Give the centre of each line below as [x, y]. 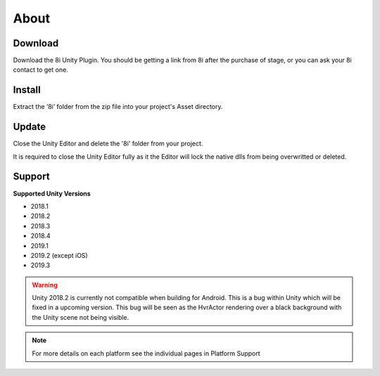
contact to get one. [40, 70]
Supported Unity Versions [52, 193]
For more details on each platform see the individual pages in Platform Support [146, 353]
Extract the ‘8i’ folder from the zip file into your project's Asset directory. [118, 107]
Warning [45, 285]
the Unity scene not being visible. [81, 317]
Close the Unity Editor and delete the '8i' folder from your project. [108, 143]
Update [30, 127]
